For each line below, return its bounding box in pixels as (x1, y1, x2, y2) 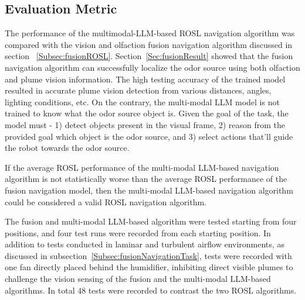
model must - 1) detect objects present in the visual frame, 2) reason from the (5, 118, 286, 130)
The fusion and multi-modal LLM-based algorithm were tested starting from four (5, 215, 297, 227)
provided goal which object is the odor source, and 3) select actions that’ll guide (5, 130, 293, 142)
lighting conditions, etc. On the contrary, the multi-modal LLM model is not (5, 95, 280, 108)
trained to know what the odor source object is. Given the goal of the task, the (5, 107, 289, 119)
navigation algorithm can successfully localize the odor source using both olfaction (5, 61, 300, 73)
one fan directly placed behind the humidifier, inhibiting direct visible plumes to (5, 261, 293, 273)
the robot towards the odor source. (5, 142, 130, 154)
